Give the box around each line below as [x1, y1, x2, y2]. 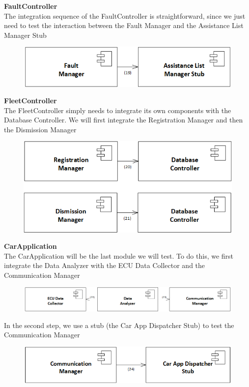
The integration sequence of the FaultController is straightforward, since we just [4, 10, 246, 21]
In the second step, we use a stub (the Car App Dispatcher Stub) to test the [4, 320, 234, 330]
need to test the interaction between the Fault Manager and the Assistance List [4, 20, 244, 30]
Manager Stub [4, 30, 47, 40]
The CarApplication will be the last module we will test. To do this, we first [4, 250, 234, 261]
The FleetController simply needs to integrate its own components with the [4, 105, 231, 115]
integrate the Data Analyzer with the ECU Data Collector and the [4, 260, 205, 270]
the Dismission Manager [4, 124, 77, 134]
